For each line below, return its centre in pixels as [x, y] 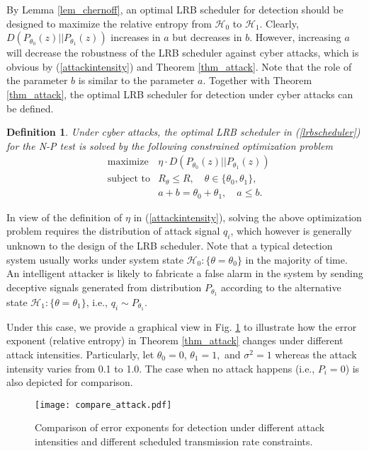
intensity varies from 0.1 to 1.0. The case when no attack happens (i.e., [161, 368]
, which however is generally [291, 231]
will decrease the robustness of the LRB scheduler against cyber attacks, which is [183, 53]
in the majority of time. [296, 259]
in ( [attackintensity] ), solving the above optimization [248, 217]
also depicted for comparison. [70, 382]
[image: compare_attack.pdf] [103, 405]
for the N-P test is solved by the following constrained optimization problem [170, 145]
